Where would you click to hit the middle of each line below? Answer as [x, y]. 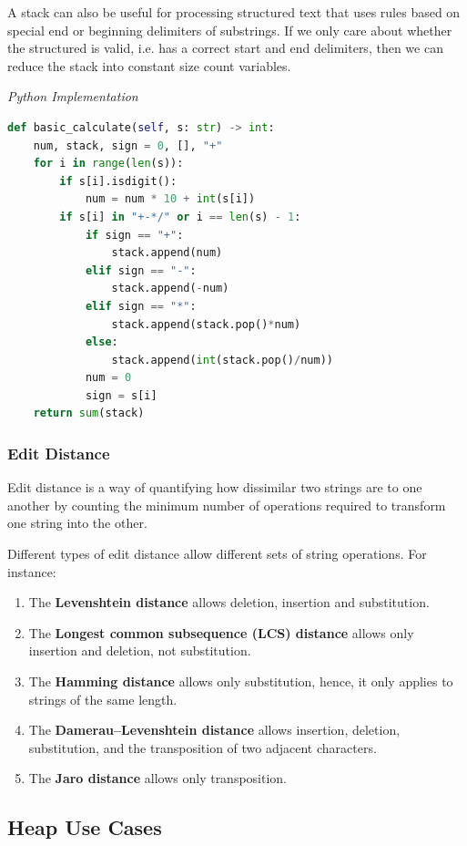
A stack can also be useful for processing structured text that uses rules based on [234, 12]
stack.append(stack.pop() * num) [206, 324]
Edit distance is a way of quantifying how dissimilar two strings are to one [215, 487]
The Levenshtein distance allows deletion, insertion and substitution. [229, 602]
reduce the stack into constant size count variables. [149, 65]
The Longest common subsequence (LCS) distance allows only [221, 632]
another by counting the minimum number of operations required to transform [227, 505]
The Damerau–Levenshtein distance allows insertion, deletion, [214, 730]
